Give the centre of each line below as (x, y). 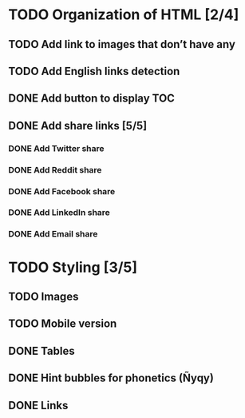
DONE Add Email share (53, 234)
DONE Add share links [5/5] (78, 125)
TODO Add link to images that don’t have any (122, 44)
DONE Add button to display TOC (92, 99)
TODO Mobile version (63, 324)
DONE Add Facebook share (62, 191)
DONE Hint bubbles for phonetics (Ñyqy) (111, 378)
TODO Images (43, 296)
